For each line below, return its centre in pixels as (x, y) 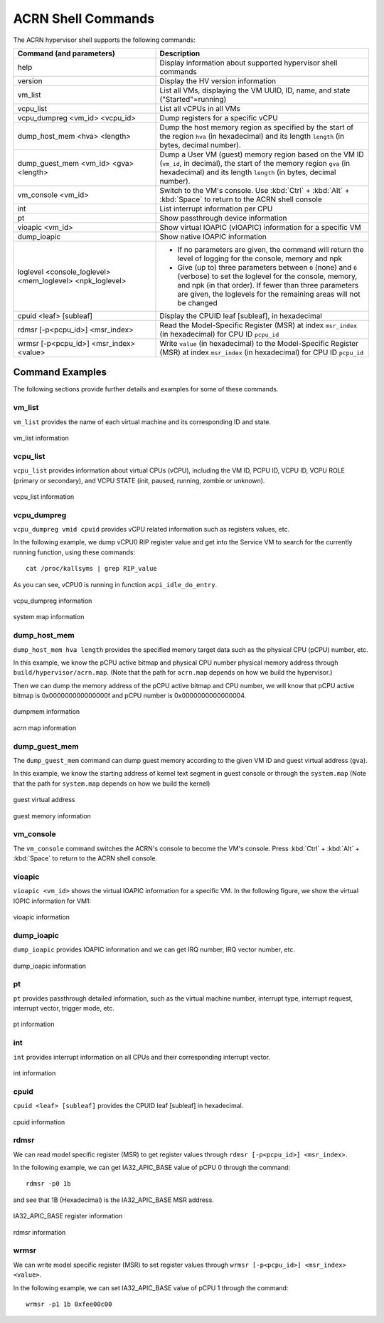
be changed (197, 302)
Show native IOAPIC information (213, 236)
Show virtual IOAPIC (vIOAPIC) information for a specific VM (261, 227)
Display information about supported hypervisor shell (249, 63)
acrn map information (45, 728)
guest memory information (52, 816)
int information (34, 1073)
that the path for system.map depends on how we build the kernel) (112, 784)
